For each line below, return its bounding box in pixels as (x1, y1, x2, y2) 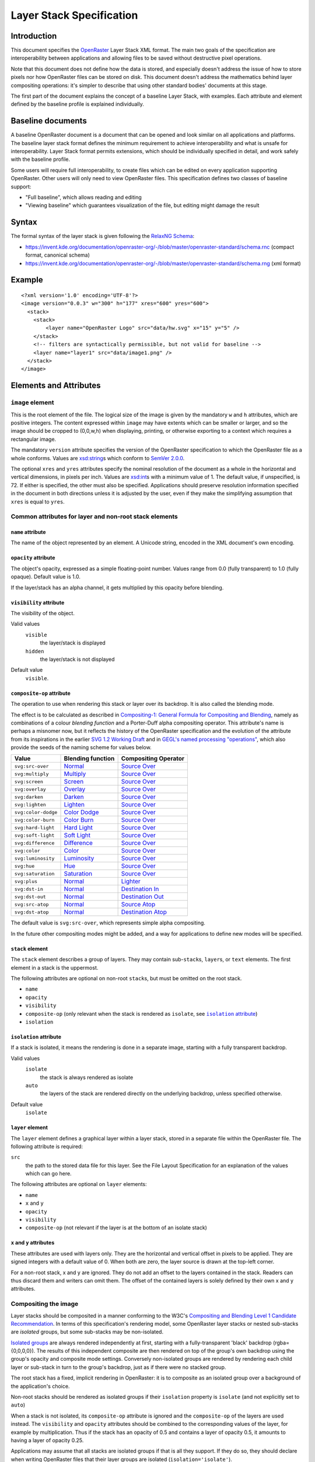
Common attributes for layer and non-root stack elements (10, 512, 178, 520)
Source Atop (121, 901, 156, 909)
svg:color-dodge (14, 809, 58, 815)
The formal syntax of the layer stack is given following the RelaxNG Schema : (10, 233, 195, 240)
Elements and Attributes (10, 381, 101, 391)
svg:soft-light (14, 832, 55, 839)
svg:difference (14, 840, 55, 846)
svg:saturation (14, 870, 55, 877)
